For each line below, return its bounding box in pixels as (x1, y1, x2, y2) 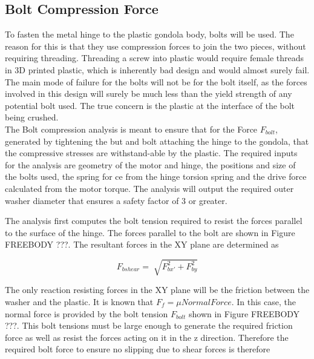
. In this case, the (231, 295, 296, 308)
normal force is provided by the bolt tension (5, 307, 168, 320)
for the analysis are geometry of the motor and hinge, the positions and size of (5, 158, 296, 171)
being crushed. (5, 111, 59, 124)
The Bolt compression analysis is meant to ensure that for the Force (5, 122, 258, 135)
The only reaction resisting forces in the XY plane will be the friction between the (5, 283, 310, 296)
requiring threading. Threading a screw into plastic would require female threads (5, 51, 304, 64)
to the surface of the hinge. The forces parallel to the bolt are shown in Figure (5, 226, 295, 239)
